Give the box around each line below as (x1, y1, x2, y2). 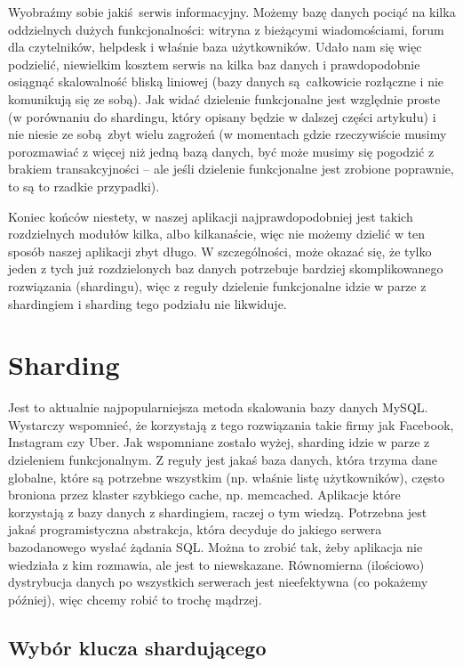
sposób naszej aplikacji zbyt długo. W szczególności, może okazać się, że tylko (8, 241, 432, 260)
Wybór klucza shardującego (8, 633, 267, 661)
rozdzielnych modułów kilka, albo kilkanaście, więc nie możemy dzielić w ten (8, 224, 426, 243)
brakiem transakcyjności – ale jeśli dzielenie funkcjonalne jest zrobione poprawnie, (8, 159, 454, 178)
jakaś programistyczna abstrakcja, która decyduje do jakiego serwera (8, 520, 382, 539)
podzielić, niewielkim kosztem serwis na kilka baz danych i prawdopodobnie (8, 54, 420, 73)
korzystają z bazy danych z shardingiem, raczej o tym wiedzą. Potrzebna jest (8, 502, 427, 521)
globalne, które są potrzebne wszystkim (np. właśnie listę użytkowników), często (8, 467, 444, 486)
